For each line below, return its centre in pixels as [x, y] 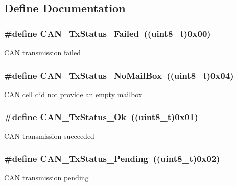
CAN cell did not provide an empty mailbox [73, 94]
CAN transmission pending [46, 178]
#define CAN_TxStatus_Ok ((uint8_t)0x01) [101, 117]
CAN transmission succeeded [49, 136]
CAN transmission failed [42, 52]
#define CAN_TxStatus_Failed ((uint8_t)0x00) [108, 33]
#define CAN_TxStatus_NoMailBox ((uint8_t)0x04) [119, 75]
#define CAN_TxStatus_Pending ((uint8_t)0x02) [112, 159]
